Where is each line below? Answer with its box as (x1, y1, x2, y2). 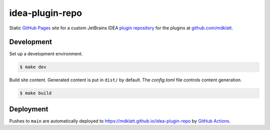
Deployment (9, 105, 48, 113)
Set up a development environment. (9, 51, 83, 57)
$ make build (19, 90, 52, 96)
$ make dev (19, 64, 46, 70)
